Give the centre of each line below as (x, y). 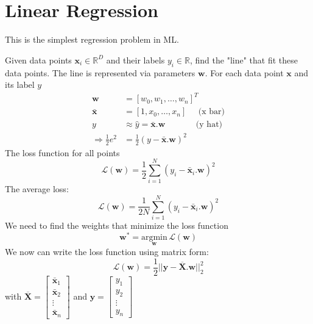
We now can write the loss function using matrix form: (107, 251)
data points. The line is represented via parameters (100, 72)
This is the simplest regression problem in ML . (92, 39)
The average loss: (37, 189)
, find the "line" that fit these (244, 59)
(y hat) (209, 125)
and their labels (135, 59)
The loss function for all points (62, 152)
